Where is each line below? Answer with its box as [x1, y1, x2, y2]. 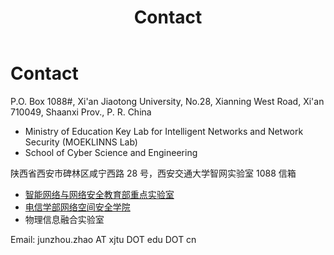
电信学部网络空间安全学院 [24, 201, 131, 213]
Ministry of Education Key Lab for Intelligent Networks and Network [24, 125, 304, 137]
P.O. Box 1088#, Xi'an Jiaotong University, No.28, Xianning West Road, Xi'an [10, 95, 325, 107]
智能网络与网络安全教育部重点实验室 [24, 188, 175, 200]
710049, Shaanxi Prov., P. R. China [10, 106, 152, 118]
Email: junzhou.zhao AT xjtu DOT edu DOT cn [10, 233, 197, 245]
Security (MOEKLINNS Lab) [24, 136, 138, 148]
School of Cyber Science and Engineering [24, 146, 198, 158]
